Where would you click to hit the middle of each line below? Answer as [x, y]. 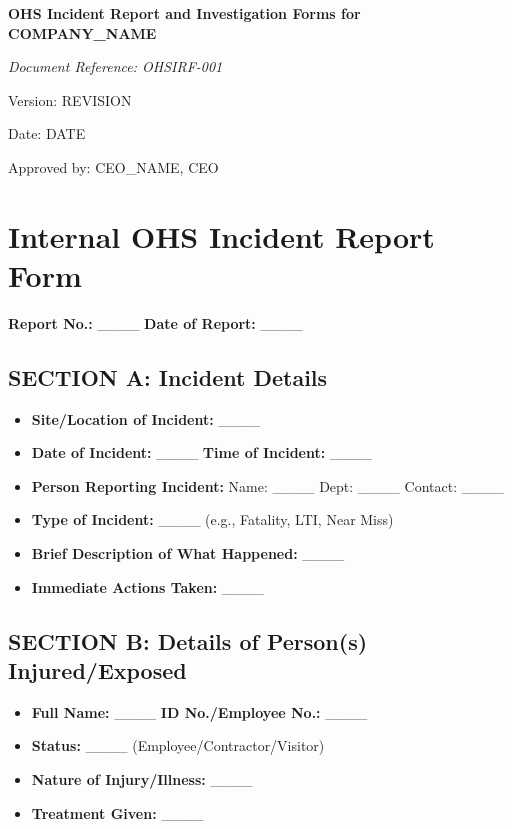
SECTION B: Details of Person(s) [188, 640]
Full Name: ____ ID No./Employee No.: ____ [199, 711]
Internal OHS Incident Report [221, 235]
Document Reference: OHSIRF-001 [115, 66]
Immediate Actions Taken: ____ [147, 586]
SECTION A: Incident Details [168, 376]
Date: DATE [47, 133]
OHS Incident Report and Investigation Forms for [184, 13]
